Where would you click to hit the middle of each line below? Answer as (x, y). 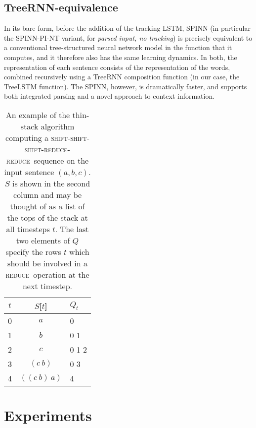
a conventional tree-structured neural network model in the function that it (118, 47)
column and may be (47, 194)
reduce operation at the (47, 274)
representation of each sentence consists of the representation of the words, (117, 67)
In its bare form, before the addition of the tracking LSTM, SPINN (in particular (127, 28)
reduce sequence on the (47, 160)
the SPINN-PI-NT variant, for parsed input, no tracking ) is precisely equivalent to (128, 37)
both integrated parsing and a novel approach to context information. (109, 96)
